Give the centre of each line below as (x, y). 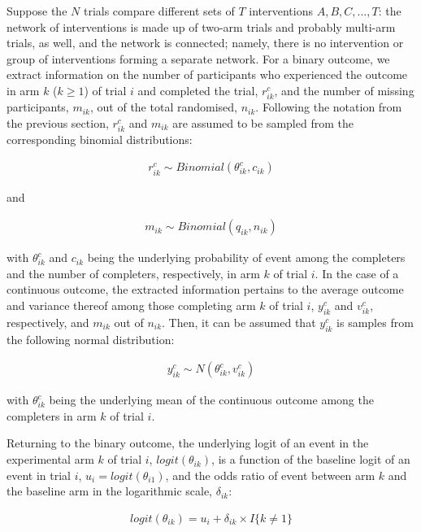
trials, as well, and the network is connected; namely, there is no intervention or (205, 43)
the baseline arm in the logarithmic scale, (109, 491)
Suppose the (37, 11)
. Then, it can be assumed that (239, 322)
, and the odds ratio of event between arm (270, 475)
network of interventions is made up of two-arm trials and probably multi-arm (201, 26)
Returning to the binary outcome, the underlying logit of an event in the (188, 443)
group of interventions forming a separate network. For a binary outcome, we (198, 58)
